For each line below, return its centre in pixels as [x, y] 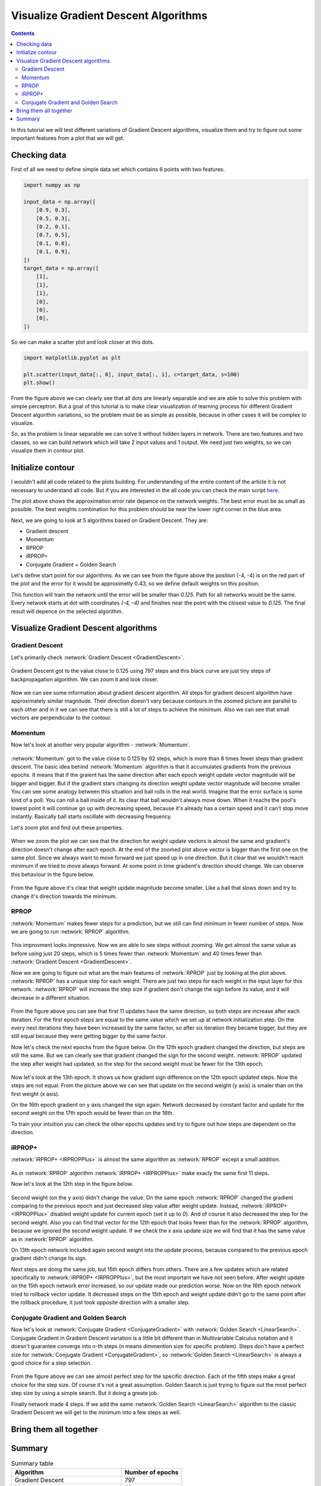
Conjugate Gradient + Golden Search [71, 564]
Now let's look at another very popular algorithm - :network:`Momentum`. [101, 745]
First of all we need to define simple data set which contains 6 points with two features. [118, 169]
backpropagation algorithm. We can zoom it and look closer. [85, 679]
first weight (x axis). [35, 1094]
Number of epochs [152, 1472]
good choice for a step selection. [51, 1363]
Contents [23, 33]
